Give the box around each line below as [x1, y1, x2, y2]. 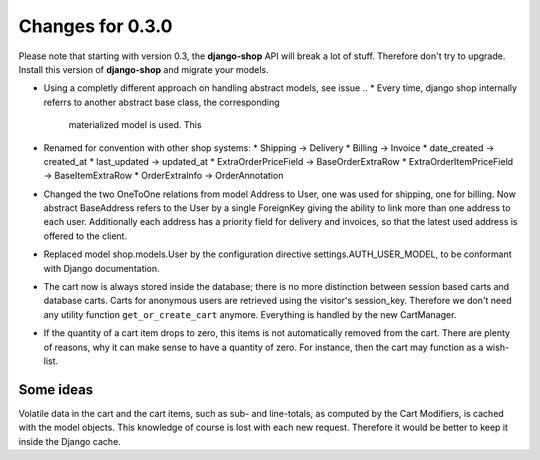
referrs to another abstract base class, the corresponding [43, 96, 280, 108]
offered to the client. [43, 230, 128, 242]
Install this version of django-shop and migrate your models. [18, 63, 269, 75]
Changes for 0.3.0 [18, 15, 173, 37]
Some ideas [18, 381, 94, 398]
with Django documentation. [43, 262, 160, 274]
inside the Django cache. [18, 435, 122, 447]
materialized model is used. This [68, 119, 202, 131]
